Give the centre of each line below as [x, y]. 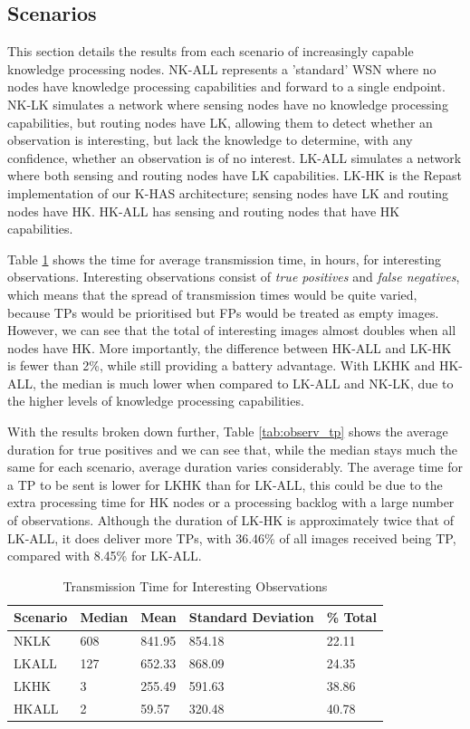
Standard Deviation [251, 617]
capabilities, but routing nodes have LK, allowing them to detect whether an [220, 122]
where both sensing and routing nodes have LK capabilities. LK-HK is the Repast [235, 175]
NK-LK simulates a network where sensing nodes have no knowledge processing [228, 104]
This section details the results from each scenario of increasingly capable [211, 51]
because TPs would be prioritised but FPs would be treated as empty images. [223, 312]
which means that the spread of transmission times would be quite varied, [212, 294]
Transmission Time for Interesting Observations [195, 585]
